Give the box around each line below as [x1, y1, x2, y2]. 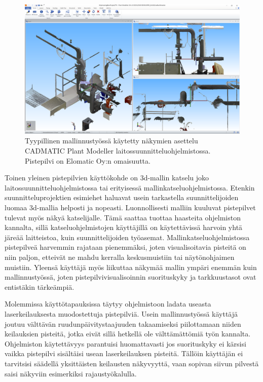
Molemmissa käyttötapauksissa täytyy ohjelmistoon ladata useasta [5, 298, 211, 309]
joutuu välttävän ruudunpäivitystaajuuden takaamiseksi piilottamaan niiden [5, 318, 241, 329]
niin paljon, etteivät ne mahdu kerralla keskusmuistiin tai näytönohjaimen [5, 252, 235, 262]
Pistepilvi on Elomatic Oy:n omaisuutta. [25, 155, 151, 166]
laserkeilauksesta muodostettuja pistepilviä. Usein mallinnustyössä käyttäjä [5, 308, 238, 319]
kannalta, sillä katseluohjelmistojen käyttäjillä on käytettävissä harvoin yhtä [5, 222, 243, 233]
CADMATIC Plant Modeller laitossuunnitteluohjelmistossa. [25, 145, 211, 156]
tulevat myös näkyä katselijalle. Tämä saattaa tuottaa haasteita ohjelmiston [5, 212, 241, 222]
